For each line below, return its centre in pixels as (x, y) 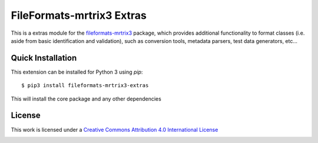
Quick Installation (44, 58)
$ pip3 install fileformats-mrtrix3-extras (85, 86)
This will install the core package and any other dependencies (86, 99)
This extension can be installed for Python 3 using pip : (77, 72)
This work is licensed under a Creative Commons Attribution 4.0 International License (115, 129)
